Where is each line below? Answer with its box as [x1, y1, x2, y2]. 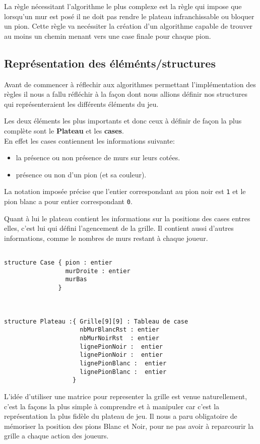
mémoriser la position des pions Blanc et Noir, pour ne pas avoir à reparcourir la [4, 420, 254, 431]
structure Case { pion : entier [4, 259, 112, 267]
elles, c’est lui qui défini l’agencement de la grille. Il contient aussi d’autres [4, 223, 234, 233]
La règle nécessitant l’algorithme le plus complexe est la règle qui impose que [4, 1, 242, 11]
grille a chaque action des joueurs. [4, 430, 109, 441]
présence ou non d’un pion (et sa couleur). [16, 169, 147, 179]
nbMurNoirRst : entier [80, 334, 159, 342]
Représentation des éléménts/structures [4, 55, 216, 71]
